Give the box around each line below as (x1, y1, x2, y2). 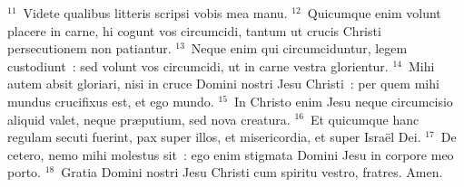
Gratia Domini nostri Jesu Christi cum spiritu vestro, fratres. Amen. (61, 163, 443, 182)
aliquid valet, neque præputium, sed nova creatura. (7, 109, 291, 128)
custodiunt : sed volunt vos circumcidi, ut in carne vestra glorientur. (7, 56, 389, 75)
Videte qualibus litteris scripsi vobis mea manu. (23, 4, 288, 22)
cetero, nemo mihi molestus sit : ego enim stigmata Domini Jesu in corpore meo (7, 145, 454, 164)
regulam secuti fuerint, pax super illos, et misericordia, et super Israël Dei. (7, 127, 421, 146)
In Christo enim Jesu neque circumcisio (234, 91, 453, 110)
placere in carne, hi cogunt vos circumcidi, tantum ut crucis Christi (7, 21, 381, 40)
